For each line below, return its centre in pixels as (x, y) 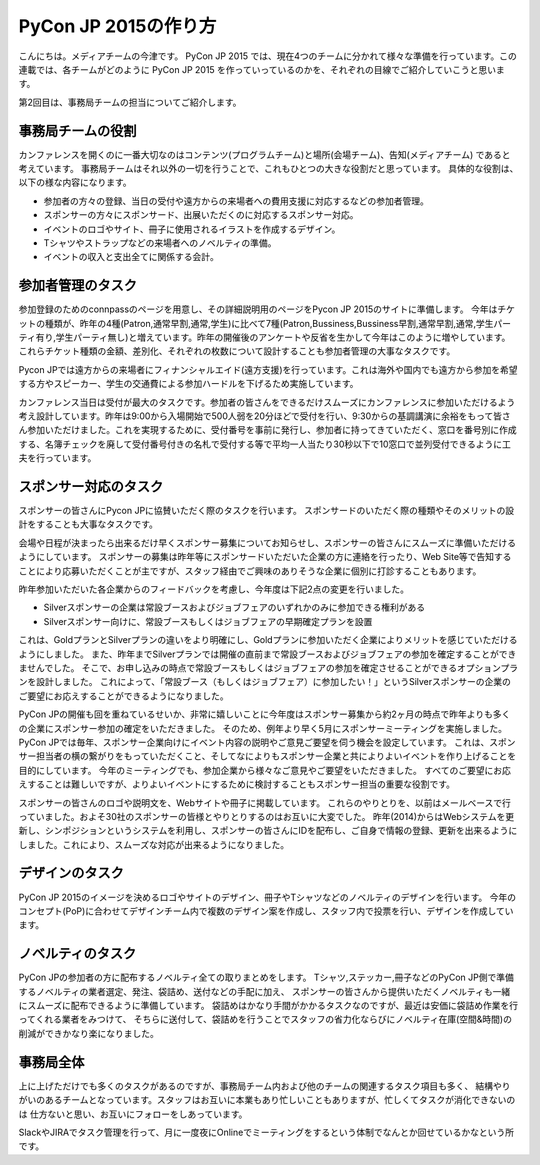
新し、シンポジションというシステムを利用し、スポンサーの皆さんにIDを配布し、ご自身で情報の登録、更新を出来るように (268, 831)
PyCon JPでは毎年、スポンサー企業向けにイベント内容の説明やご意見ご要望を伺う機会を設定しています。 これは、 (254, 742)
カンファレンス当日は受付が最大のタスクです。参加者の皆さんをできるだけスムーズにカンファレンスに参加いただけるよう (267, 402)
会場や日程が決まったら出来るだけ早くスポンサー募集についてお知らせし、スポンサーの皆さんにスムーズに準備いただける (267, 542)
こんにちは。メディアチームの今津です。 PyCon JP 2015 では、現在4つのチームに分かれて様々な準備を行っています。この (267, 56)
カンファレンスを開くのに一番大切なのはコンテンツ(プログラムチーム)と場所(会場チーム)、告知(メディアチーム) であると (264, 154)
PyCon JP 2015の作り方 (117, 26)
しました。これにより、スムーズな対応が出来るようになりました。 (154, 844)
